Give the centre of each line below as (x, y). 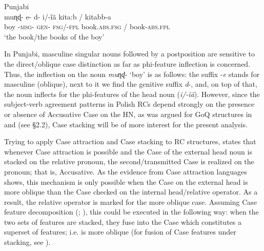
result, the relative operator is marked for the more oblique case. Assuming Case (131, 201)
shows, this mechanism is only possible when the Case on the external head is (126, 181)
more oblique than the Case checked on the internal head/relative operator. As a (131, 192)
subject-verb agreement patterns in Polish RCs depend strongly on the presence (129, 104)
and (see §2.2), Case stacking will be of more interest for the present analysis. (126, 124)
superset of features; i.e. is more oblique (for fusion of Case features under (120, 232)
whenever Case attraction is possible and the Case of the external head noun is (128, 151)
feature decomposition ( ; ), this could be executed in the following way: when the (131, 212)
